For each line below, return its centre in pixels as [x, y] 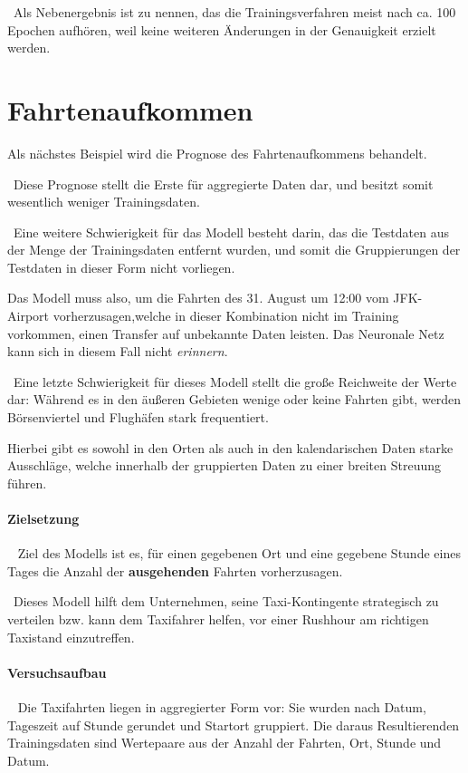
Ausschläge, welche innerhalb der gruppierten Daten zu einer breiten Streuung [224, 465]
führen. [27, 483]
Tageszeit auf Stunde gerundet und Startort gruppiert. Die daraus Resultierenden [234, 725]
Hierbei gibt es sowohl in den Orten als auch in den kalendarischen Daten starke [230, 447]
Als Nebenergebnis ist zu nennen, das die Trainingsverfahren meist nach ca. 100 [234, 12]
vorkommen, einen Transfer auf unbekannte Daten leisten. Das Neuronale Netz [226, 333]
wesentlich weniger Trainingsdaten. [104, 202]
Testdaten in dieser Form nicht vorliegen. [121, 267]
